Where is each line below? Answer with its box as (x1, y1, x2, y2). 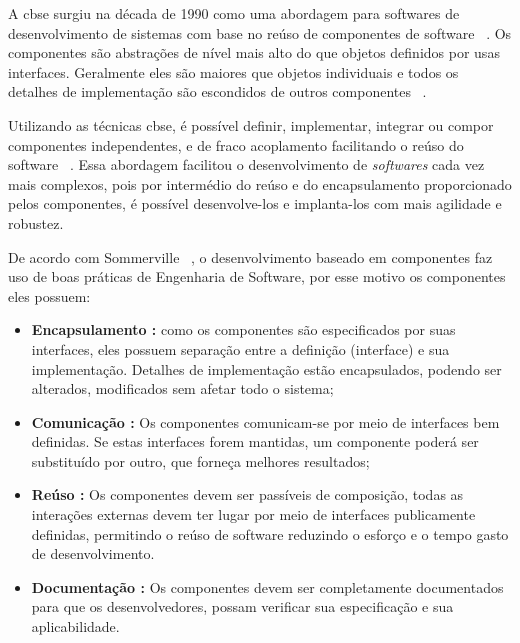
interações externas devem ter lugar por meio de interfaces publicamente (31, 504, 476, 525)
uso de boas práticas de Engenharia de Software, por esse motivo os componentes (8, 266, 506, 287)
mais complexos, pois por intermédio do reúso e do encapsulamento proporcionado (8, 173, 512, 194)
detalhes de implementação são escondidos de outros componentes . (8, 81, 427, 102)
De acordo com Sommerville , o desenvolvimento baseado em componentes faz (8, 246, 493, 267)
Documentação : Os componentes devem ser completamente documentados (31, 576, 504, 597)
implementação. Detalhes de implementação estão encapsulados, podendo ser (31, 358, 502, 379)
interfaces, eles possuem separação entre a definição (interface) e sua (31, 338, 450, 359)
